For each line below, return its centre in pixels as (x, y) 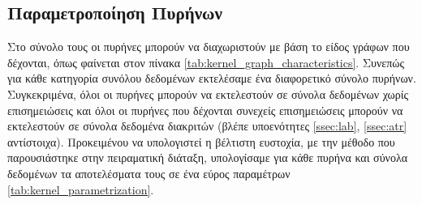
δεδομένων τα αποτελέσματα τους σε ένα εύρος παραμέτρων (149, 173)
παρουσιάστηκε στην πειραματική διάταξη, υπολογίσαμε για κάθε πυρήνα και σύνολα (208, 157)
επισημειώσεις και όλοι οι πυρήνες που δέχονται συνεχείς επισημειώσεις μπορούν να (205, 110)
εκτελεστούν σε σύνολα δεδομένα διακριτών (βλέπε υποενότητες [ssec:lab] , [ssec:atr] (207, 126)
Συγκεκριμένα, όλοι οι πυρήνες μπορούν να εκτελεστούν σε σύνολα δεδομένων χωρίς (208, 93)
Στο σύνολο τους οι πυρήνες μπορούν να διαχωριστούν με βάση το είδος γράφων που (209, 47)
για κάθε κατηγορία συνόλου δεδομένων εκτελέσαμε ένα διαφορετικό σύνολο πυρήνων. (212, 78)
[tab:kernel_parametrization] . (81, 189)
